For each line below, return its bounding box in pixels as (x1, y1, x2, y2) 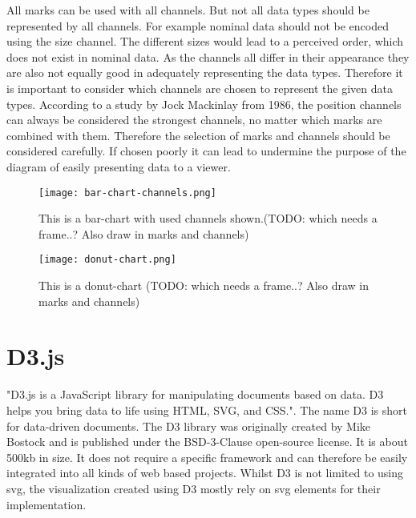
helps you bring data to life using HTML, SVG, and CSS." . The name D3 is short (6, 401, 408, 418)
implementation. (6, 496, 87, 512)
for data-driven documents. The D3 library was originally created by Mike (6, 417, 371, 434)
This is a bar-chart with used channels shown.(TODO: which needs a (38, 210, 378, 227)
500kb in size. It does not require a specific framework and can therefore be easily (6, 448, 408, 465)
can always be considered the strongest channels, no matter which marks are (6, 111, 382, 128)
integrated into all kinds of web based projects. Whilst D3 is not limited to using (6, 464, 404, 481)
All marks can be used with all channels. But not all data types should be (6, 2, 370, 18)
